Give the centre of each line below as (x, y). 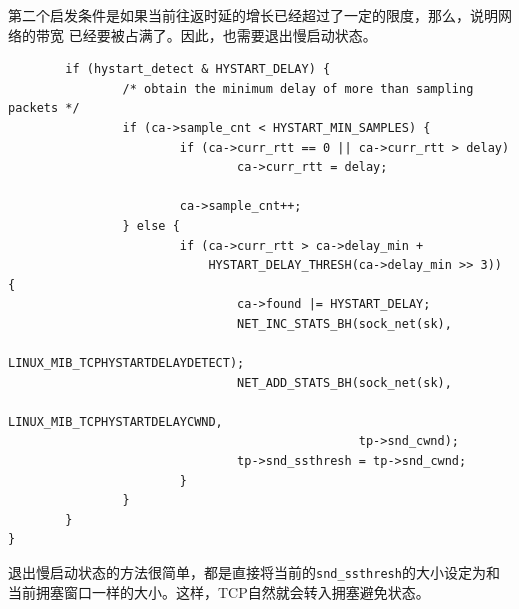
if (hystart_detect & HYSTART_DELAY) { (198, 69)
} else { (151, 225)
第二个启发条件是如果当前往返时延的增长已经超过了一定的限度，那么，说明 (253, 15)
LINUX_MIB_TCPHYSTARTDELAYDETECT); (126, 363)
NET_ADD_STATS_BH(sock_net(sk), (344, 382)
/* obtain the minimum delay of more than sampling (298, 88)
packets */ (44, 108)
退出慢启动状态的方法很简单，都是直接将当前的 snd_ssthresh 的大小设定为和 (254, 572)
